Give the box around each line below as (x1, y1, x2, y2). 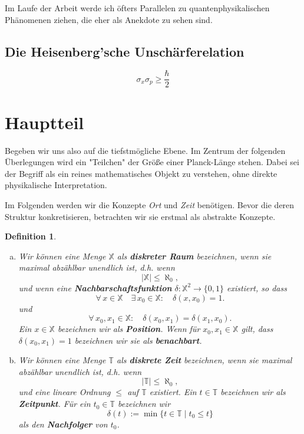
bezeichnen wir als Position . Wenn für (57, 323, 200, 335)
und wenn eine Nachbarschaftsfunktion (18, 281, 172, 294)
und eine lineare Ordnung (18, 386, 111, 398)
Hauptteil (5, 110, 84, 134)
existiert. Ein (149, 386, 197, 398)
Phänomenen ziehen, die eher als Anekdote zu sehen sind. (5, 13, 213, 25)
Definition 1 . (5, 230, 57, 242)
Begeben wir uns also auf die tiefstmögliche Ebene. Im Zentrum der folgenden (5, 144, 286, 156)
